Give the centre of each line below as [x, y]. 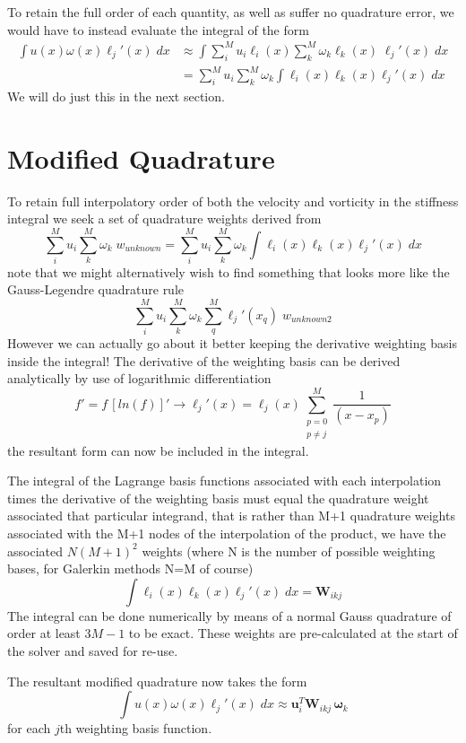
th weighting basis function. [136, 728]
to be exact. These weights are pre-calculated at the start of [293, 633]
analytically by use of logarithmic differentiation [139, 378]
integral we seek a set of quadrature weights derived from [164, 219]
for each [29, 728]
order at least [44, 633]
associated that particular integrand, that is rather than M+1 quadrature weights [231, 516]
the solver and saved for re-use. [93, 650]
